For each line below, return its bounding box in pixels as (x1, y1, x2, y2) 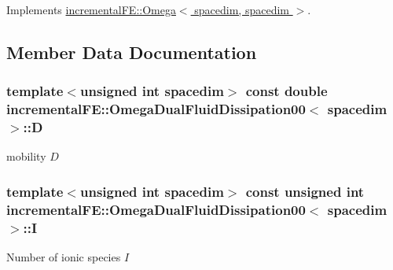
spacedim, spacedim (194, 2, 289, 17)
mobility (6, 148, 46, 165)
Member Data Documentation (6, 39, 257, 64)
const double (245, 81, 328, 101)
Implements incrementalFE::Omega (6, 2, 176, 17)
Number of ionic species (6, 249, 121, 265)
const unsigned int (245, 181, 365, 201)
